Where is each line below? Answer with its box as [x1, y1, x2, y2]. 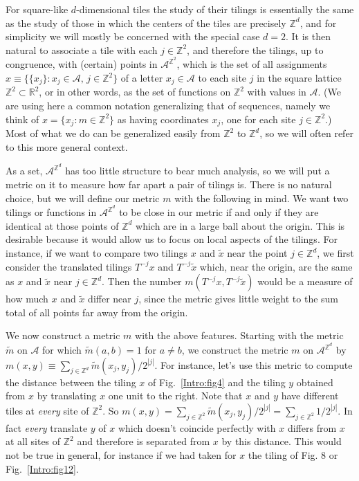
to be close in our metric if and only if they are [119, 205, 319, 219]
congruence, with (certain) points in [6, 57, 158, 71]
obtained [296, 374, 333, 389]
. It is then [286, 29, 331, 44]
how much [6, 291, 48, 306]
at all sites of [6, 434, 61, 448]
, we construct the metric [181, 343, 288, 357]
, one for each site [221, 111, 296, 126]
